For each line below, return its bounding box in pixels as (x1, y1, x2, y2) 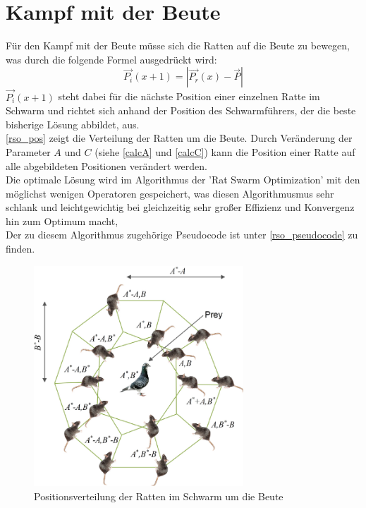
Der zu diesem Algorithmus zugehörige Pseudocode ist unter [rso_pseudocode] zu (6, 227, 358, 242)
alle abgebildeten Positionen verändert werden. (6, 158, 207, 173)
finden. (6, 241, 35, 256)
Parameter (6, 144, 51, 159)
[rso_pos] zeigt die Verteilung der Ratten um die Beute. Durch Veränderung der (6, 131, 353, 145)
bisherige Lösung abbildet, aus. (6, 116, 140, 131)
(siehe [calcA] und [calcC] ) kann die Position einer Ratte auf (94, 144, 355, 159)
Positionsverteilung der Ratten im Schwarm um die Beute (34, 488, 283, 503)
